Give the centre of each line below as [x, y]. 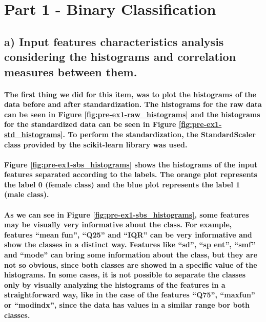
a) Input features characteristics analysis [114, 41]
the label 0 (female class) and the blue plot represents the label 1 [122, 184]
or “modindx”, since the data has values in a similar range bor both [127, 305]
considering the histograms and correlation [120, 57]
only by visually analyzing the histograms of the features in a [115, 284]
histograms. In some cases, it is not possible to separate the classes [125, 275]
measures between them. [71, 71]
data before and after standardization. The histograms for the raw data [133, 104]
